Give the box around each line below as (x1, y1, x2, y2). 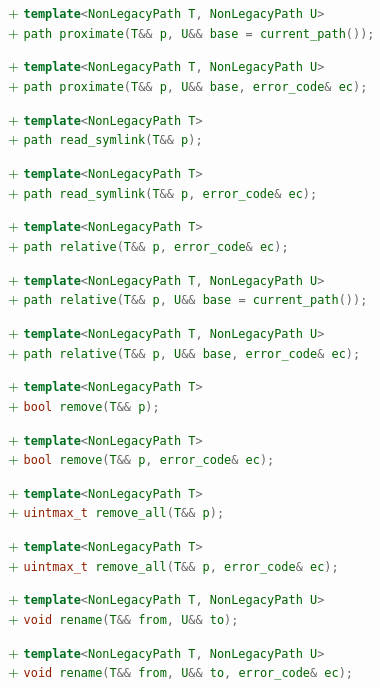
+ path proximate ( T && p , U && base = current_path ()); (8, 21, 375, 42)
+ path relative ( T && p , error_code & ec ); (8, 234, 289, 255)
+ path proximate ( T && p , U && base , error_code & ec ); (8, 74, 368, 95)
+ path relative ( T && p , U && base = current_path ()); (8, 288, 368, 309)
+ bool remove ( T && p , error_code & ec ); (8, 448, 275, 469)
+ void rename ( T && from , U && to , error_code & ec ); (8, 661, 354, 682)
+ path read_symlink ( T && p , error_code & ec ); (8, 181, 318, 202)
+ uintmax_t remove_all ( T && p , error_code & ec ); (8, 554, 339, 575)
